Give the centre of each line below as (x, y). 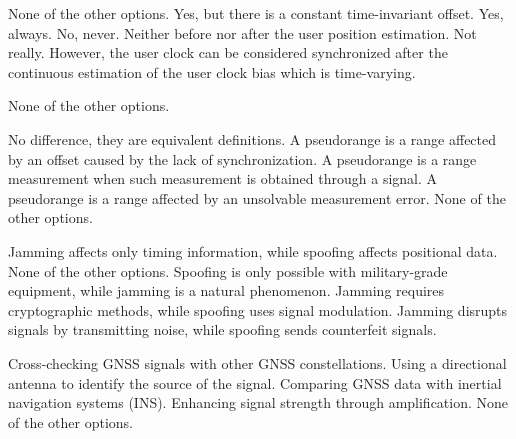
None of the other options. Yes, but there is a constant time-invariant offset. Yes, (256, 13)
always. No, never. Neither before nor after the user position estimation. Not (242, 32)
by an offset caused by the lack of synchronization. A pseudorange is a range (242, 158)
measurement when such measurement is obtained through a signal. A (223, 178)
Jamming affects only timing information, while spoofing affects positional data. (253, 250)
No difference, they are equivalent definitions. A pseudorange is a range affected (252, 138)
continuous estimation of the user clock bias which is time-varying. (212, 71)
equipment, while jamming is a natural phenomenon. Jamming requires (226, 290)
